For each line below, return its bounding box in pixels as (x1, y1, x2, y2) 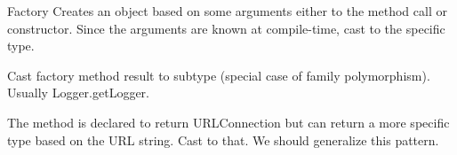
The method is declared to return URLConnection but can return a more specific (7, 112, 450, 131)
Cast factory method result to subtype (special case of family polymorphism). (7, 66, 430, 84)
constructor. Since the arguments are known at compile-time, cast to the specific (7, 19, 445, 37)
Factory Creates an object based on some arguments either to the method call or (7, 2, 447, 19)
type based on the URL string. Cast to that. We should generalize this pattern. (7, 130, 439, 149)
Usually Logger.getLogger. (7, 83, 149, 102)
